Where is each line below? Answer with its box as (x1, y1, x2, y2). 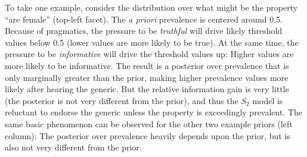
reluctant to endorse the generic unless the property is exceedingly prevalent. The (5, 106, 303, 118)
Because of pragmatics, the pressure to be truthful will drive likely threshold (5, 24, 283, 37)
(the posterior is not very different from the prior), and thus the (5, 94, 238, 106)
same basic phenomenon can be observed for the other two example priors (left (5, 117, 293, 130)
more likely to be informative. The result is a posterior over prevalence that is (5, 59, 289, 71)
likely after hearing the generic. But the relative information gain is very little (5, 83, 289, 95)
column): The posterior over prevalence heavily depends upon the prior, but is (5, 129, 290, 142)
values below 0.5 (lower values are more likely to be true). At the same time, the (5, 36, 299, 48)
